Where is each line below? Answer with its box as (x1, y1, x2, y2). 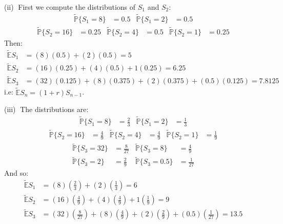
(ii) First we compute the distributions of (4, 2, 136, 12)
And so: (4, 167, 29, 178)
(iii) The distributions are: (4, 104, 89, 115)
